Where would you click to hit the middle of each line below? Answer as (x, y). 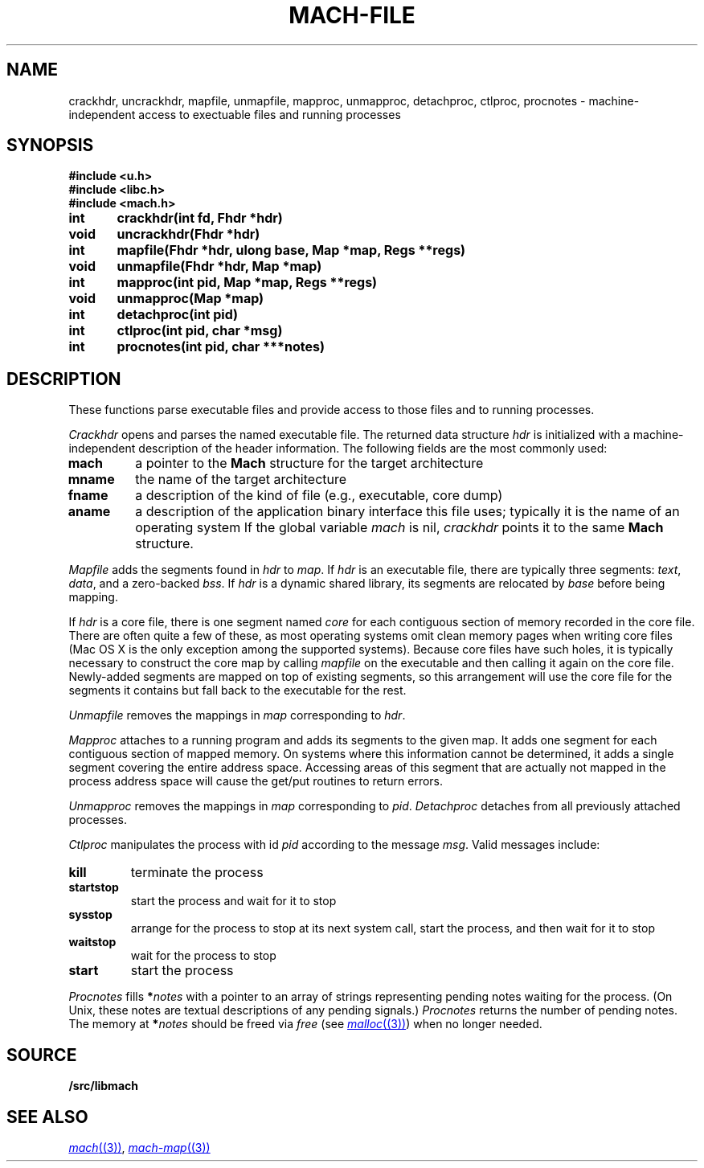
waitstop (92, 942)
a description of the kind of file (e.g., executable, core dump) (319, 496)
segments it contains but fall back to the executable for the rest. (237, 691)
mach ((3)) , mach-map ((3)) (139, 1147)
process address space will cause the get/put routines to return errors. (256, 781)
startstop (94, 887)
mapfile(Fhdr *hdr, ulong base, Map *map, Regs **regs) (291, 250)
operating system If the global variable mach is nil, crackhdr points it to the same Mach (399, 528)
